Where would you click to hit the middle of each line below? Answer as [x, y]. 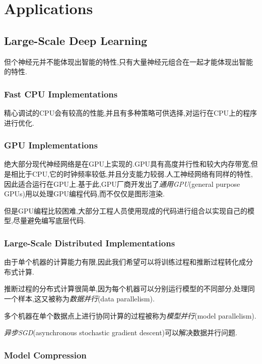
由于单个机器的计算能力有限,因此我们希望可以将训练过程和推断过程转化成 [125, 262]
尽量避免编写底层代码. [49, 220]
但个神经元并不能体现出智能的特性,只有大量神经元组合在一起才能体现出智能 [128, 61]
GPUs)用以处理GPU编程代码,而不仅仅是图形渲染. [84, 194]
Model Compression [45, 355]
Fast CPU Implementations [61, 94]
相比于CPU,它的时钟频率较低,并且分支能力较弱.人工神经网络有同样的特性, [132, 173]
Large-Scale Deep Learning [76, 40]
